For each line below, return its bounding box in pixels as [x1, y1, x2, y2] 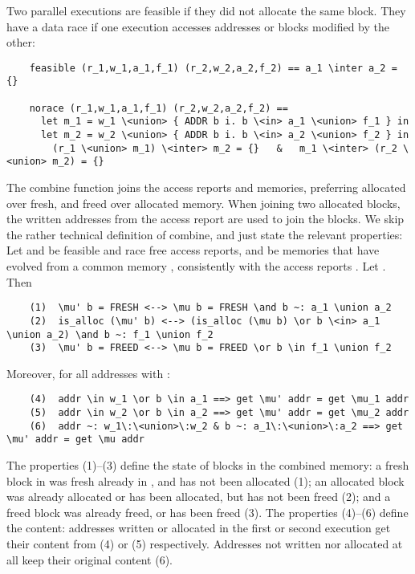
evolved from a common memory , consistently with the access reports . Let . [6, 258, 386, 274]
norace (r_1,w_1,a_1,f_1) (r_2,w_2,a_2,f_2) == [29, 102, 288, 114]
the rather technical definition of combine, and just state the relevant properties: [6, 226, 403, 242]
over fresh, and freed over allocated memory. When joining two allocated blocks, [6, 194, 401, 211]
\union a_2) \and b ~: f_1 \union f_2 [6, 328, 214, 340]
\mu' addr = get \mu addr [6, 434, 144, 446]
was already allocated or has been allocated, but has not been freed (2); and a [6, 488, 391, 505]
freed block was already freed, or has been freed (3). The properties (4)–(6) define [6, 503, 409, 520]
